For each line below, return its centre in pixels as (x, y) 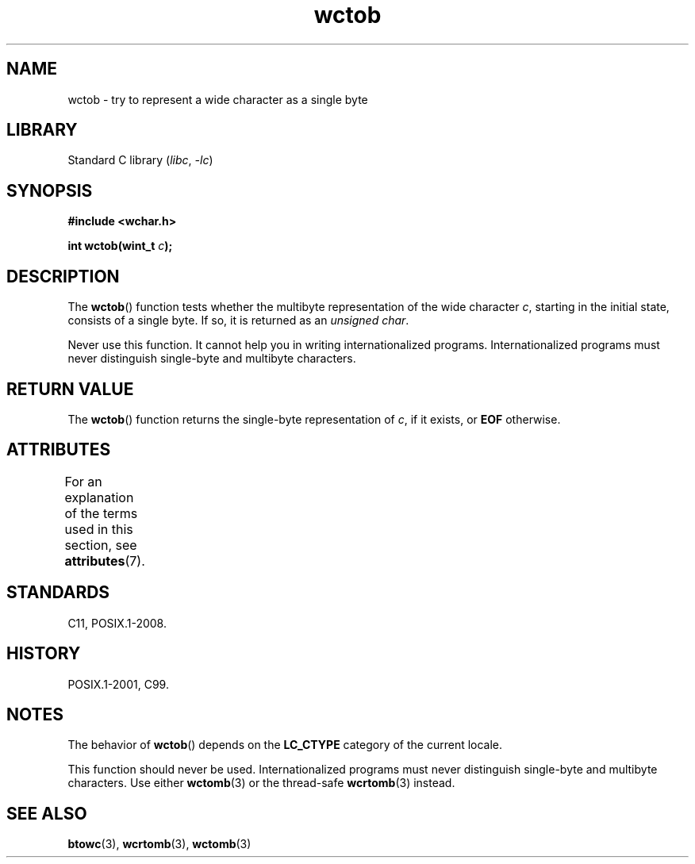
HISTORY (44, 654)
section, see (101, 545)
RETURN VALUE (70, 389)
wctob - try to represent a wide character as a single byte (218, 99)
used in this (99, 529)
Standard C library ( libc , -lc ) (140, 160)
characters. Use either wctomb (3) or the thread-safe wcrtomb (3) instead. (261, 783)
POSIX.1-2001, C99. (118, 684)
